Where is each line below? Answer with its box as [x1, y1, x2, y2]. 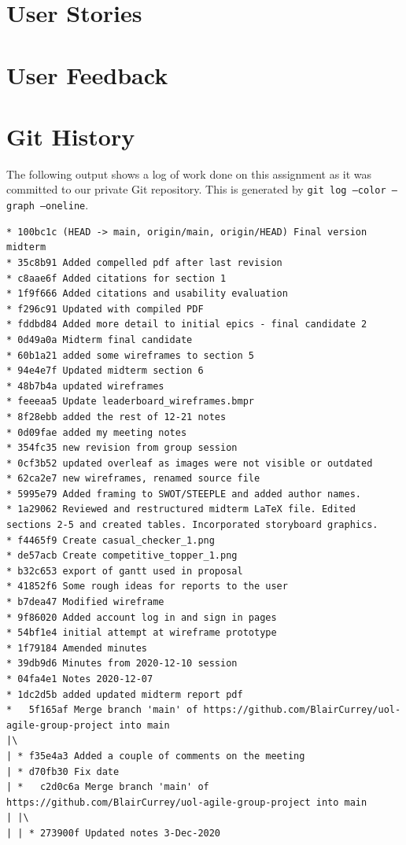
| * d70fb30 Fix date [6, 766, 120, 777]
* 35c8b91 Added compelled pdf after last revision [6, 256, 282, 268]
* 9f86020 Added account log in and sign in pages [6, 611, 277, 623]
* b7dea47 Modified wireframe [6, 596, 164, 608]
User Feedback [6, 58, 168, 90]
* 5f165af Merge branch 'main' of [6, 704, 198, 716]
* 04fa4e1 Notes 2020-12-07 [6, 673, 153, 684]
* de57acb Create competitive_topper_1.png [6, 550, 238, 562]
